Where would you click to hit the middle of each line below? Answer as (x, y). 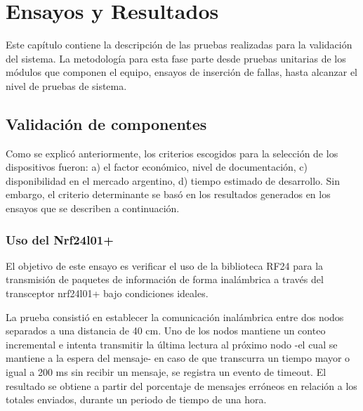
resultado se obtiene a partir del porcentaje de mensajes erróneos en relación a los (181, 385)
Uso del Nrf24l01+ (60, 239)
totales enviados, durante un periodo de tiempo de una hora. (136, 399)
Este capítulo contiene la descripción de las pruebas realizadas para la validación (179, 45)
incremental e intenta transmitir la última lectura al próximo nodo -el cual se (172, 344)
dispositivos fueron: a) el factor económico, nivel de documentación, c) (157, 167)
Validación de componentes (106, 123)
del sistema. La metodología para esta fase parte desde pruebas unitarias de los (176, 58)
